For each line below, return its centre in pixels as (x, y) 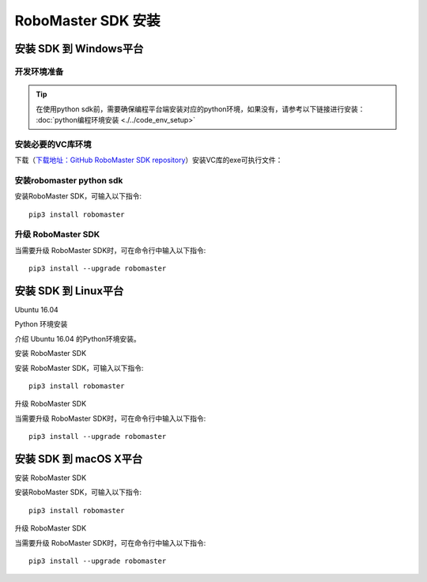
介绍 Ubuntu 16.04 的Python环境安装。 (78, 338)
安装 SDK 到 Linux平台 (69, 291)
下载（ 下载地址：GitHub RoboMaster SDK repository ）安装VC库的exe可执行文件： (149, 160)
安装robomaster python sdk (69, 180)
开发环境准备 (39, 71)
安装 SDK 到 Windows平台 (79, 49)
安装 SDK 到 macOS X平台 (79, 459)
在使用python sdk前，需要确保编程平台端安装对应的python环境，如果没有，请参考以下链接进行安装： (200, 109)
